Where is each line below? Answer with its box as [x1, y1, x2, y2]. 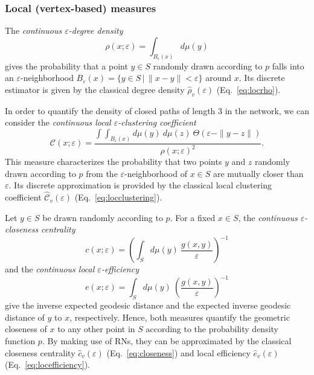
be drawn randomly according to [42, 211, 163, 223]
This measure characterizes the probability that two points [5, 155, 222, 168]
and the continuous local [5, 263, 95, 275]
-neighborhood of [124, 167, 187, 179]
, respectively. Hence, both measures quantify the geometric [69, 310, 290, 323]
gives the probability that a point [5, 59, 128, 72]
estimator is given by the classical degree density [5, 83, 185, 95]
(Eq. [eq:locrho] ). [216, 83, 281, 95]
